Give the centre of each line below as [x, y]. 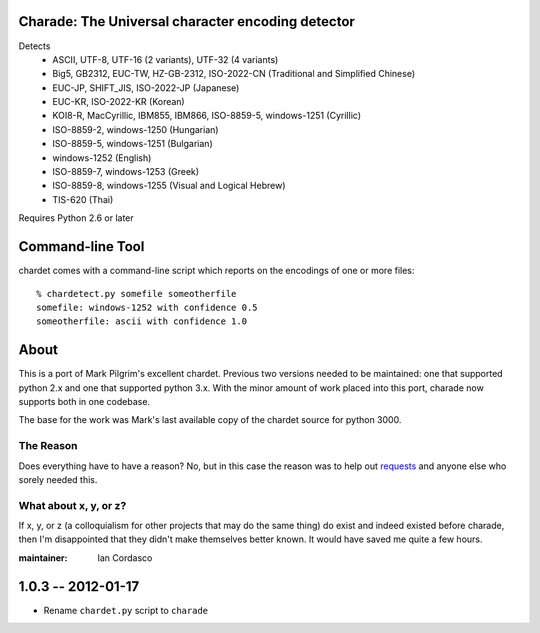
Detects [34, 46]
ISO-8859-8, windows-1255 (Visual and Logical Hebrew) [169, 186]
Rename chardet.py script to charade [126, 610]
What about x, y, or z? [72, 505]
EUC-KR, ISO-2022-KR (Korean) [118, 102]
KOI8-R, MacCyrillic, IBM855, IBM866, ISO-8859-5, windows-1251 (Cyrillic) [207, 116]
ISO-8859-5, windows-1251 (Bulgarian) [133, 144]
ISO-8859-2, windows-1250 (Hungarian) [135, 129]
